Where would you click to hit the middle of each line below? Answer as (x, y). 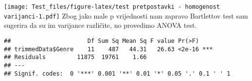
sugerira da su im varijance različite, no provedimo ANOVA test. (100, 25)
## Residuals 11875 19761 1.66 (75, 57)
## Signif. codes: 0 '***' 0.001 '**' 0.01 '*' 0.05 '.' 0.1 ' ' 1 (117, 73)
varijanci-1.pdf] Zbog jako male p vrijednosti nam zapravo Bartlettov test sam (126, 15)
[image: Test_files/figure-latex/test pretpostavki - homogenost (112, 7)
